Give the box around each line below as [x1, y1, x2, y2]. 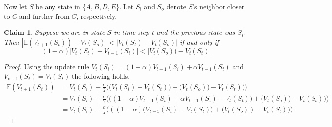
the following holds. [72, 71, 130, 81]
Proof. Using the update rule [4, 61, 89, 71]
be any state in [35, 1, 80, 11]
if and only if [179, 36, 219, 47]
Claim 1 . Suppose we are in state [4, 27, 105, 37]
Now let [4, 1, 27, 11]
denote [166, 1, 186, 11]
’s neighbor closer [192, 1, 245, 11]
